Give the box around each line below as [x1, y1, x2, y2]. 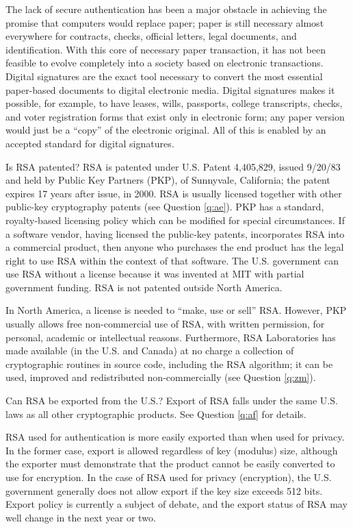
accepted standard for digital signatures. [5, 136, 174, 150]
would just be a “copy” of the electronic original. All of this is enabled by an [5, 123, 326, 137]
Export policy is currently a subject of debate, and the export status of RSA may [5, 497, 348, 511]
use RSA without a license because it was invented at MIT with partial [5, 267, 304, 281]
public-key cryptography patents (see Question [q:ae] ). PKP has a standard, [5, 199, 324, 214]
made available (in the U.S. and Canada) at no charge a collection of [5, 343, 294, 358]
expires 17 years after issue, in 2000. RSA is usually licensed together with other [5, 186, 342, 200]
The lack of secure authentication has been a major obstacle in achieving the [5, 2, 327, 16]
